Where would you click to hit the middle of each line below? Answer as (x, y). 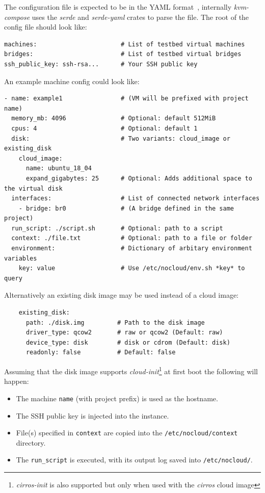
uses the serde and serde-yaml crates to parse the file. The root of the (140, 17)
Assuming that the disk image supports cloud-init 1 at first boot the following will (131, 370)
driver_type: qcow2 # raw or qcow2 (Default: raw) (124, 333)
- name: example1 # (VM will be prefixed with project (126, 99)
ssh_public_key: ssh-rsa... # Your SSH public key (101, 64)
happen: (17, 381)
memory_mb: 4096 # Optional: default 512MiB (114, 119)
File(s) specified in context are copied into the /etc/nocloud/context (127, 433)
